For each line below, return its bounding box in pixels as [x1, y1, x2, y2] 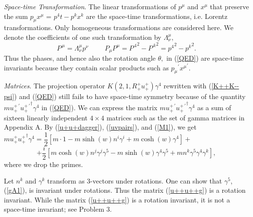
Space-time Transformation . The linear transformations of [4, 1, 176, 11]
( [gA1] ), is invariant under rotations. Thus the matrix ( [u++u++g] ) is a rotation [4, 185, 246, 195]
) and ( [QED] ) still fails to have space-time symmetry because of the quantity [14, 91, 246, 101]
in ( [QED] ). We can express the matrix [41, 102, 158, 113]
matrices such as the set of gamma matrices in [106, 112, 245, 122]
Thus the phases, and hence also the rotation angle [4, 53, 156, 63]
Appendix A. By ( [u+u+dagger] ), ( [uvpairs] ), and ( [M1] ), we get [4, 122, 197, 132]
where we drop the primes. [4, 159, 83, 169]
